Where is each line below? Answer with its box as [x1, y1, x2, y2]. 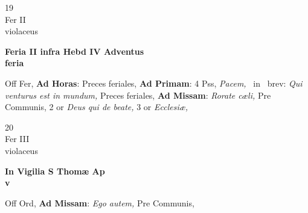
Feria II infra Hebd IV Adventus [5, 45, 144, 57]
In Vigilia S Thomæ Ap [5, 164, 105, 177]
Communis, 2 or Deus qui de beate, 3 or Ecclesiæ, [5, 100, 188, 113]
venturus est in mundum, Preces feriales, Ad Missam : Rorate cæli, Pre [5, 88, 271, 101]
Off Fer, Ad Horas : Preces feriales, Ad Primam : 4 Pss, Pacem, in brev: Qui [5, 76, 303, 89]
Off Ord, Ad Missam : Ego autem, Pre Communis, [5, 196, 194, 209]
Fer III [5, 132, 30, 145]
